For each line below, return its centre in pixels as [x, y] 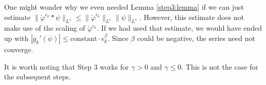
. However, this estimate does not [191, 17]
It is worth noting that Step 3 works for [67, 66]
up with [16, 38]
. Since [118, 38]
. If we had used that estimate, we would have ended [179, 28]
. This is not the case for [220, 66]
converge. [19, 49]
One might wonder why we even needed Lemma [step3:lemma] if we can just [124, 7]
